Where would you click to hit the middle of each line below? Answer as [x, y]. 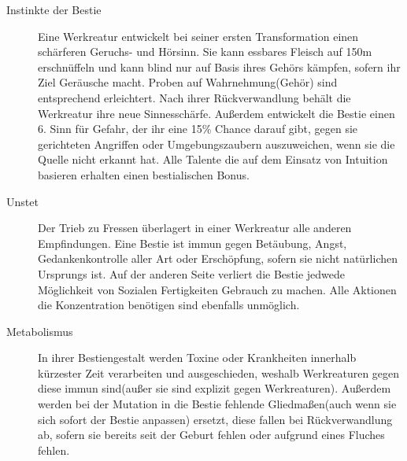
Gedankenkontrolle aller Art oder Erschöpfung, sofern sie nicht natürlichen [218, 258]
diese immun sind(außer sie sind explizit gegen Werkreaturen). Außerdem [215, 388]
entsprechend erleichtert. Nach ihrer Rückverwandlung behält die [194, 97]
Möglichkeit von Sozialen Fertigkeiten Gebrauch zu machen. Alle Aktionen [217, 289]
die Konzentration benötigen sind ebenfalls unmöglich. [169, 305]
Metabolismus [40, 331]
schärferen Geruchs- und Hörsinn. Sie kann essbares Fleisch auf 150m [205, 52]
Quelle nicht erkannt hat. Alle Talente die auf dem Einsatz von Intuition [213, 159]
